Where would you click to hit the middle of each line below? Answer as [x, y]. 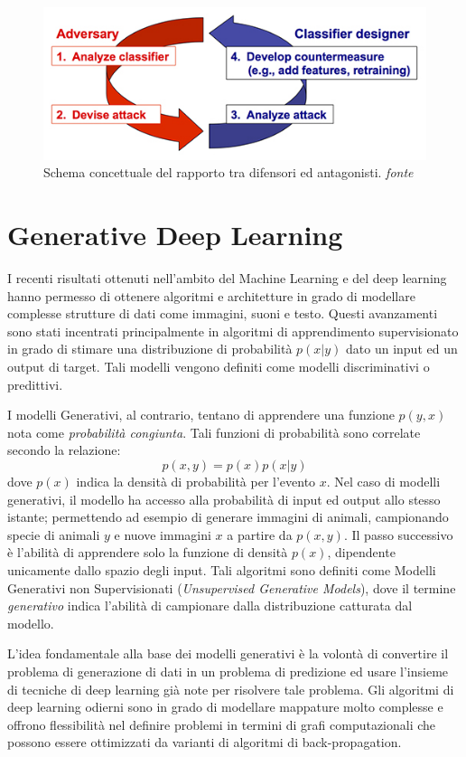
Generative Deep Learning [175, 235]
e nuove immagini [163, 534]
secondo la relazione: [64, 450]
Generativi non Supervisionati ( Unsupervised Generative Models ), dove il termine [232, 587]
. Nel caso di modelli [383, 481]
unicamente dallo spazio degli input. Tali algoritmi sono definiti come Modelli [222, 569]
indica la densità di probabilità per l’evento [196, 481]
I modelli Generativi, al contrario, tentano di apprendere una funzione [201, 415]
